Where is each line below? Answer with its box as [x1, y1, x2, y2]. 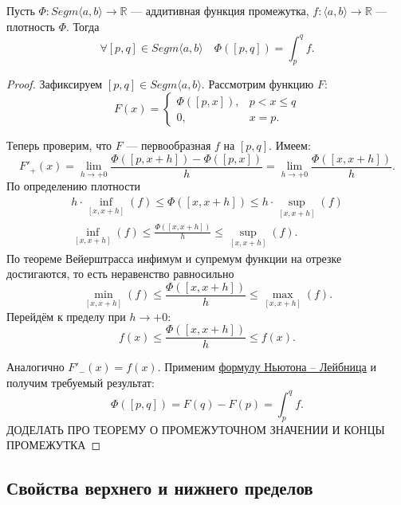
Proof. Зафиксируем [6, 76, 103, 92]
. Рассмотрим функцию [201, 76, 314, 92]
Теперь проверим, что [6, 137, 112, 154]
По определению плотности [6, 178, 141, 194]
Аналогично [6, 358, 65, 375]
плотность [6, 18, 55, 34]
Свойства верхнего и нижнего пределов [6, 476, 313, 500]
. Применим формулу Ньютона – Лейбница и [157, 358, 376, 375]
